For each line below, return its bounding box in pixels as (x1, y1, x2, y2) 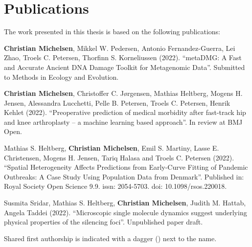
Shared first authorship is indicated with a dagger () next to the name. (4, 233, 217, 243)
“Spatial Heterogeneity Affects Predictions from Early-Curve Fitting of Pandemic (4, 162, 248, 172)
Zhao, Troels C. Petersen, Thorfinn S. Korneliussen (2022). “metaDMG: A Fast (4, 52, 242, 63)
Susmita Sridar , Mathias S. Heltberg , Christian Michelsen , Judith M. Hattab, (4, 198, 246, 208)
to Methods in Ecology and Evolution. (4, 71, 119, 82)
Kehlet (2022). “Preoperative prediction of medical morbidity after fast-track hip (4, 107, 246, 117)
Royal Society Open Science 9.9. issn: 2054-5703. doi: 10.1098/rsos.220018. (4, 181, 227, 191)
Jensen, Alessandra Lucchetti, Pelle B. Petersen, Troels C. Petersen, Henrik (4, 97, 230, 108)
